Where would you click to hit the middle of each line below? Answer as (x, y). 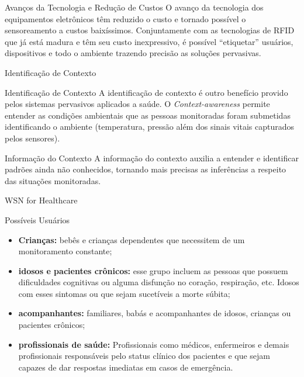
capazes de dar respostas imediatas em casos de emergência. (126, 367)
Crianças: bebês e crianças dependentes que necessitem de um (132, 239)
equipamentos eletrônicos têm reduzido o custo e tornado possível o (125, 18)
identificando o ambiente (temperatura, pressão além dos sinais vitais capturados (149, 127)
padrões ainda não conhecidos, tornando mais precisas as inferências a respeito (146, 169)
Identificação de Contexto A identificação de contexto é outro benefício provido (146, 92)
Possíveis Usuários (37, 219)
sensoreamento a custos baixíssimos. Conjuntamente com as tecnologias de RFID (150, 30)
